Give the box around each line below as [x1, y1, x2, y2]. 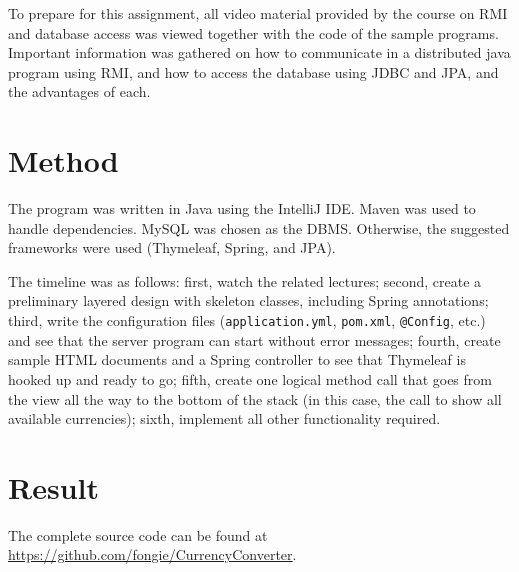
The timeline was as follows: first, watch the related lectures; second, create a [8, 270, 482, 291]
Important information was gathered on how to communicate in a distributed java [8, 42, 511, 63]
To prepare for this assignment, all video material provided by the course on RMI [8, 3, 508, 23]
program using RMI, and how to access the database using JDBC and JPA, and [8, 61, 499, 82]
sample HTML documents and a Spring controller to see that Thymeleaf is [8, 349, 466, 370]
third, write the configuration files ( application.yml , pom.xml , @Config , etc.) [8, 310, 486, 331]
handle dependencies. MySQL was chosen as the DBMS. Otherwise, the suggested [8, 217, 510, 238]
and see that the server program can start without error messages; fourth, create [8, 329, 501, 350]
